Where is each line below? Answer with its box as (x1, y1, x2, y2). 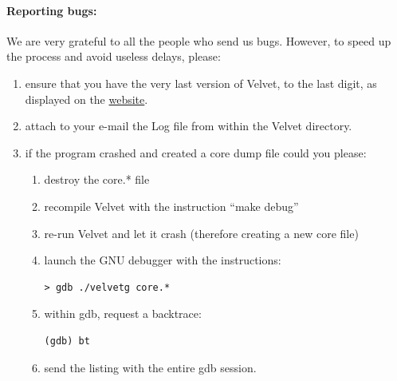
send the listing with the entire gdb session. (44, 359, 257, 375)
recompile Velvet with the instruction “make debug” (44, 197, 299, 214)
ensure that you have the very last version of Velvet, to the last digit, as (25, 74, 377, 91)
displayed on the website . (25, 90, 148, 107)
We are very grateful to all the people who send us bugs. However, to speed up (6, 32, 391, 49)
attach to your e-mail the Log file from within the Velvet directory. (25, 117, 352, 134)
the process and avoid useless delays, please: (6, 48, 221, 65)
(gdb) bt (44, 335, 90, 347)
